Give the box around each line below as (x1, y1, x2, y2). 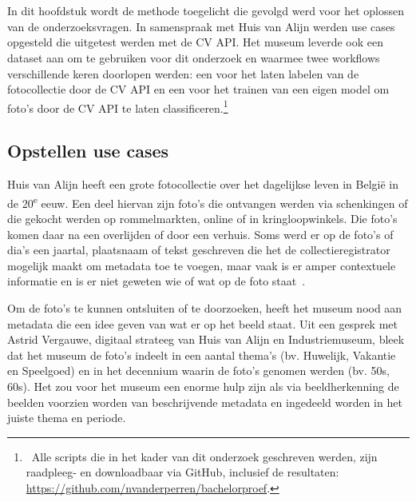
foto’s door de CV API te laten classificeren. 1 (7, 97, 228, 116)
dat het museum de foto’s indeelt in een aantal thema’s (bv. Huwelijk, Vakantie (7, 346, 396, 363)
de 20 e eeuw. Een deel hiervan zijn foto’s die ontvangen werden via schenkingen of (7, 192, 408, 211)
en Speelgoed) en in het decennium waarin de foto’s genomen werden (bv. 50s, (7, 362, 390, 379)
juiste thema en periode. (7, 409, 126, 426)
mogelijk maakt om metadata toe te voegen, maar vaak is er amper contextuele (7, 257, 396, 273)
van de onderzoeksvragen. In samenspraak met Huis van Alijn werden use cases (7, 18, 395, 34)
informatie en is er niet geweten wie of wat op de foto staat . (7, 273, 306, 289)
